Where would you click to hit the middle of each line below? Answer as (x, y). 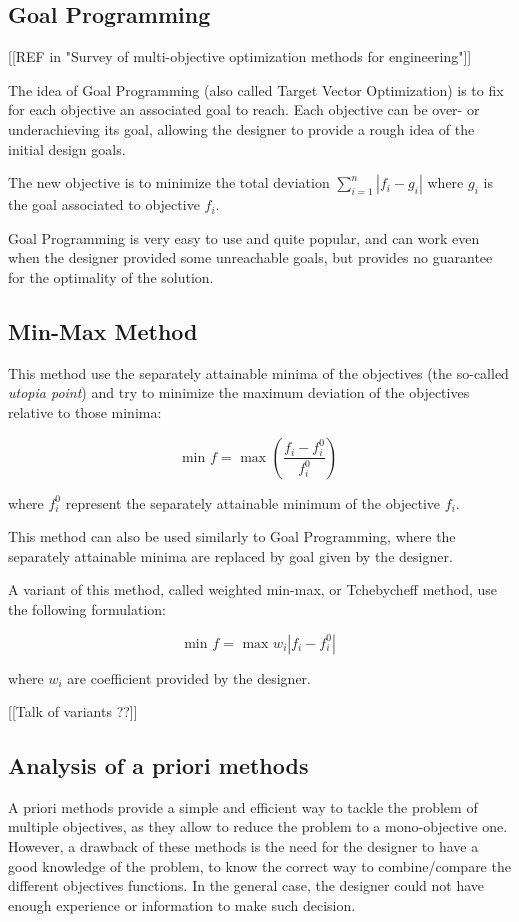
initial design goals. (67, 148)
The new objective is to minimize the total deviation (169, 182)
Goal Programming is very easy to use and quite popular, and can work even (244, 237)
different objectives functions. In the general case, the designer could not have (246, 885)
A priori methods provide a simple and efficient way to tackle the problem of (243, 806)
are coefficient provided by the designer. (189, 677)
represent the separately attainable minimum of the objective (253, 502)
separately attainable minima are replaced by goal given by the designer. (230, 555)
